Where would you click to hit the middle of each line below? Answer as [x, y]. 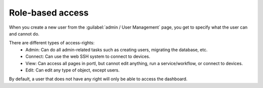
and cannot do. [24, 34]
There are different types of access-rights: [52, 43]
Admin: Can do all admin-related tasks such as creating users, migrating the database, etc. [117, 50]
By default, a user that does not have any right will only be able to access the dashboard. [98, 79]
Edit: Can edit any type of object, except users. [73, 70]
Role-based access [49, 13]
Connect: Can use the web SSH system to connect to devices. [88, 56]
